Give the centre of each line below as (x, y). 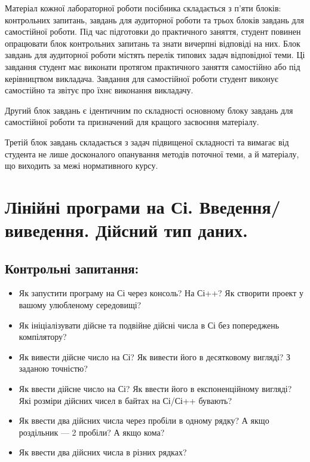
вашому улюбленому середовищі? (80, 305)
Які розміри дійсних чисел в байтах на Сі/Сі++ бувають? (125, 400)
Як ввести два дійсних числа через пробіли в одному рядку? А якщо (144, 420)
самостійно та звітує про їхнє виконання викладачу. (99, 90)
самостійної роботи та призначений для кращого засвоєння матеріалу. (132, 122)
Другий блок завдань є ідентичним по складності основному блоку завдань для (149, 110)
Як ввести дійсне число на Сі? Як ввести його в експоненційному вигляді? (155, 389)
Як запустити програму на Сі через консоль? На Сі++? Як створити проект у (161, 293)
